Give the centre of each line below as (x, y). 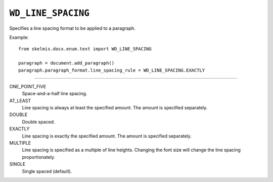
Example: (19, 37)
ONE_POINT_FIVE (28, 86)
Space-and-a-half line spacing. (55, 94)
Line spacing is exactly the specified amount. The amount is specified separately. (107, 136)
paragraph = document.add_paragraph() (66, 63)
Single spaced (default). (47, 171)
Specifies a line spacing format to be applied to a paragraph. (73, 28)
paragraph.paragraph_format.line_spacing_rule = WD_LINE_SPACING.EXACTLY (112, 70)
